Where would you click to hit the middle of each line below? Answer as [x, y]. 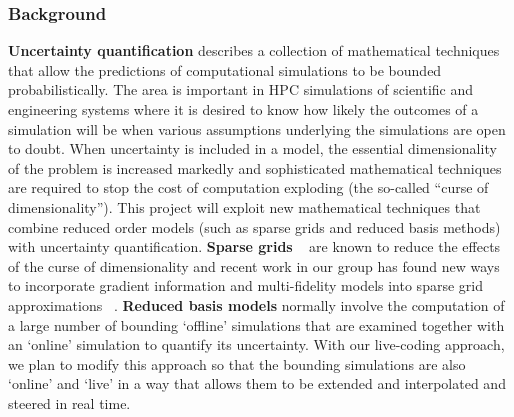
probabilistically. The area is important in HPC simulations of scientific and [241, 89]
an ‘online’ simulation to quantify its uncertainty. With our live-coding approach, [256, 344]
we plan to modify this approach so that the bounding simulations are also [237, 363]
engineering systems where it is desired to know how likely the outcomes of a [243, 109]
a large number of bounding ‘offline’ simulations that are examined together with [256, 324]
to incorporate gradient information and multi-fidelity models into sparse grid [245, 285]
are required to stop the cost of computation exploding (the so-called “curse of [248, 187]
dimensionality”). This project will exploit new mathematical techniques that [244, 206]
